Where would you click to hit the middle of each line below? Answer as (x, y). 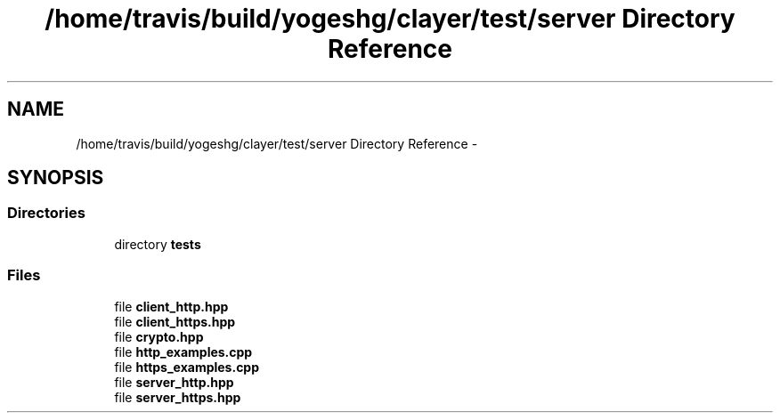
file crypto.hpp (159, 336)
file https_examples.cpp (187, 367)
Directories (46, 213)
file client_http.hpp (171, 306)
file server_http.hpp (174, 382)
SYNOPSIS (56, 178)
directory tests (158, 244)
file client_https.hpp (175, 321)
